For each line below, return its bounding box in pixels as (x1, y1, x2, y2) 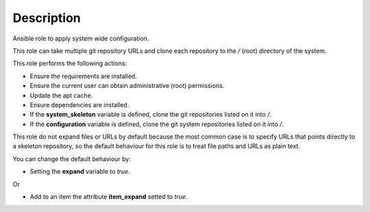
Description (12, 10, 82, 25)
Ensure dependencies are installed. (29, 100, 129, 109)
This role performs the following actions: (12, 59, 127, 68)
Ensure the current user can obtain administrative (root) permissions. (29, 82, 225, 90)
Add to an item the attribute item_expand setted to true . (29, 193, 188, 201)
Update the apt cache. (29, 91, 93, 99)
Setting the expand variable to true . (29, 167, 130, 176)
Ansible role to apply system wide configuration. (12, 34, 149, 43)
